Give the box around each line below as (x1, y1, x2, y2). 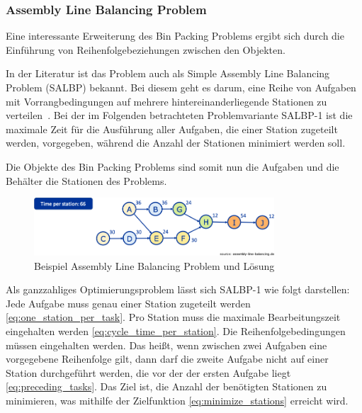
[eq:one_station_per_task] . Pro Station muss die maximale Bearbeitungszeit (6, 310, 341, 324)
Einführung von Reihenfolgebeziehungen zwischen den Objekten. (6, 42, 285, 57)
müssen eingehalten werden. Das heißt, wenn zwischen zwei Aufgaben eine (6, 337, 327, 352)
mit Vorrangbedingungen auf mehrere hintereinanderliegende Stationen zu (6, 94, 327, 108)
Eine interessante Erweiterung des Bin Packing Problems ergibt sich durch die (6, 28, 344, 43)
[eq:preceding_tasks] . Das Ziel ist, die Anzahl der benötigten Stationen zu (6, 379, 327, 394)
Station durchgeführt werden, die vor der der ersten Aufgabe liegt (6, 365, 291, 380)
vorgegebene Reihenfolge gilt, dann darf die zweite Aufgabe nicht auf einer (6, 351, 329, 366)
